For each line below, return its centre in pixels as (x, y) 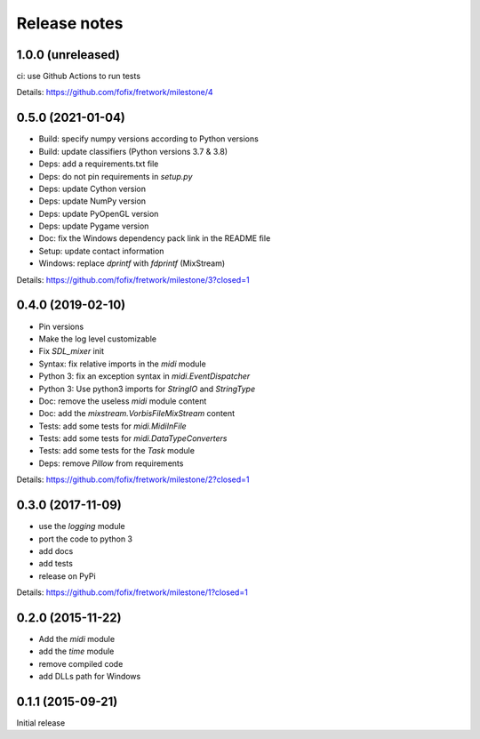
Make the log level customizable (98, 339)
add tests (56, 564)
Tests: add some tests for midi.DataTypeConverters (133, 438)
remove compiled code (81, 663)
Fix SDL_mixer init (71, 351)
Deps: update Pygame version (94, 226)
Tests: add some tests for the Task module (117, 451)
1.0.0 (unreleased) (68, 55)
